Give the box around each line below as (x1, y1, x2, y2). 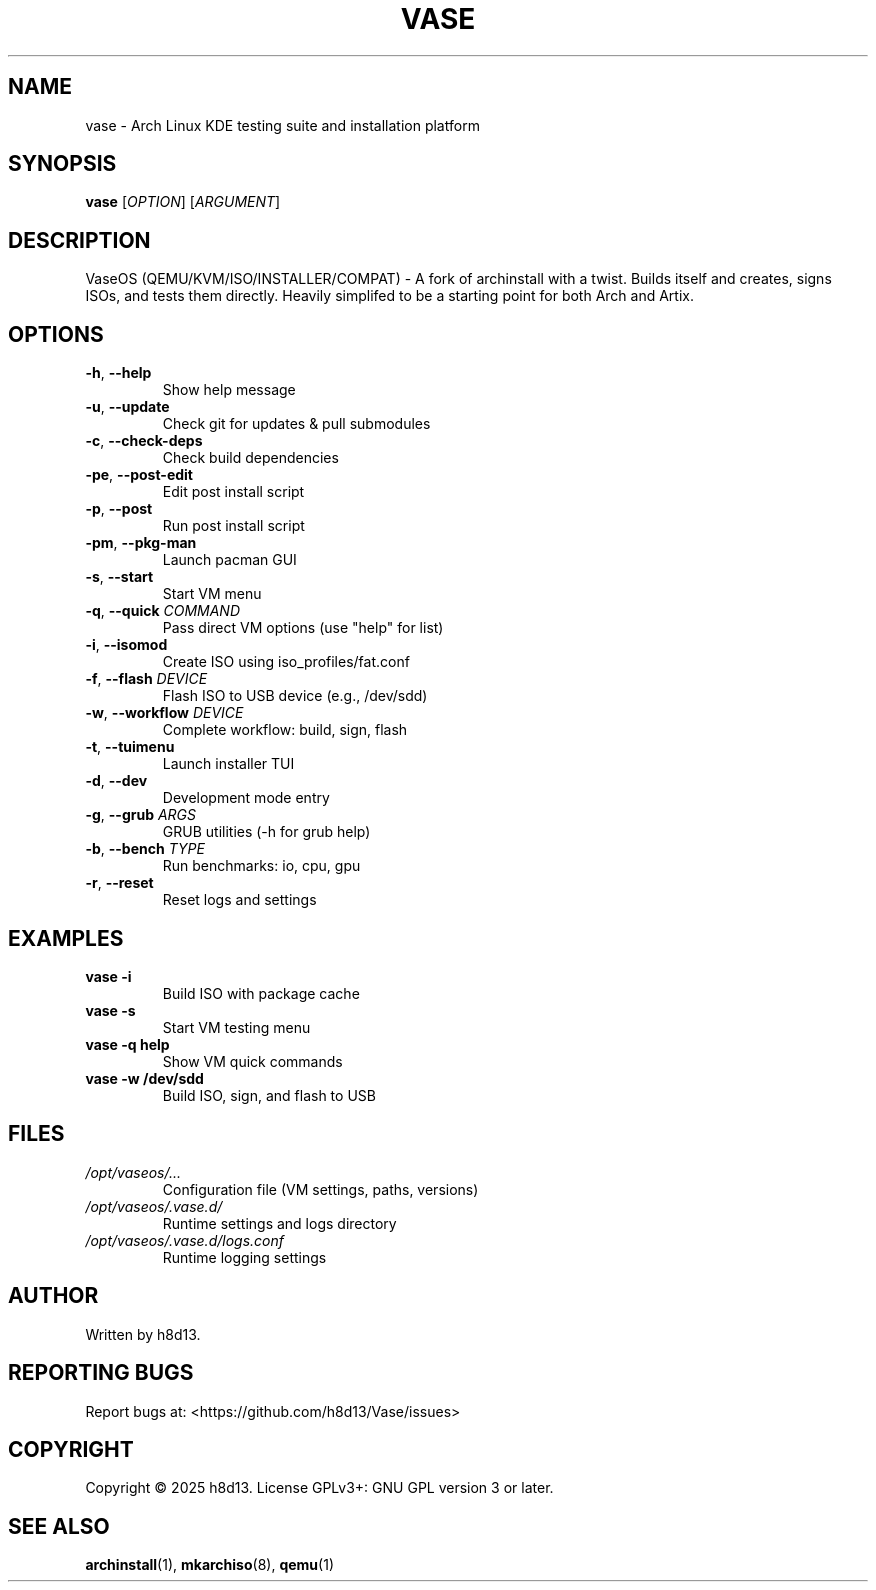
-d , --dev (85, 772, 148, 790)
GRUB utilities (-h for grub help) (162, 823, 371, 841)
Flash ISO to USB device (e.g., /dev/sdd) (162, 687, 428, 705)
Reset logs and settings (162, 891, 317, 909)
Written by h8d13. (85, 1325, 201, 1343)
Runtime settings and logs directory (162, 1214, 397, 1232)
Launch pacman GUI (162, 551, 297, 569)
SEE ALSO (8, 1513, 110, 1539)
